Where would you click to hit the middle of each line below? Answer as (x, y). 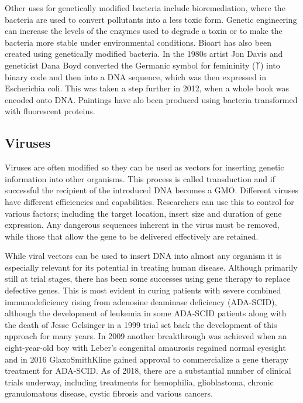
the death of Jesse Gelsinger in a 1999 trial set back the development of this (141, 324)
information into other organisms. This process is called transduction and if (140, 178)
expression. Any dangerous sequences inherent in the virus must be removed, (142, 225)
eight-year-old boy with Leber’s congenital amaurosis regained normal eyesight (145, 348)
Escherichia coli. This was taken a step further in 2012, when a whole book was (147, 88)
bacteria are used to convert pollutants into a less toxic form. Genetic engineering (151, 19)
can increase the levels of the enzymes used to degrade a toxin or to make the (144, 31)
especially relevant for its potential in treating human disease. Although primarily (151, 267)
